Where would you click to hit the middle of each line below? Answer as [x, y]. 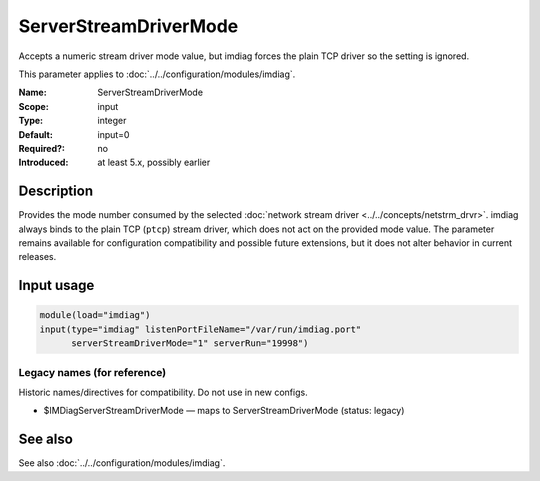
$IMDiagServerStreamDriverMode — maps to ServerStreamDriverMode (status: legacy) [224, 411]
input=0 [113, 134]
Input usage [56, 285]
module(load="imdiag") [95, 315]
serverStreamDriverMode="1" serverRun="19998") [190, 343]
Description [56, 191]
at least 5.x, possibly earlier [154, 162]
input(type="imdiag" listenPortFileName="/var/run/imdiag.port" [200, 329]
